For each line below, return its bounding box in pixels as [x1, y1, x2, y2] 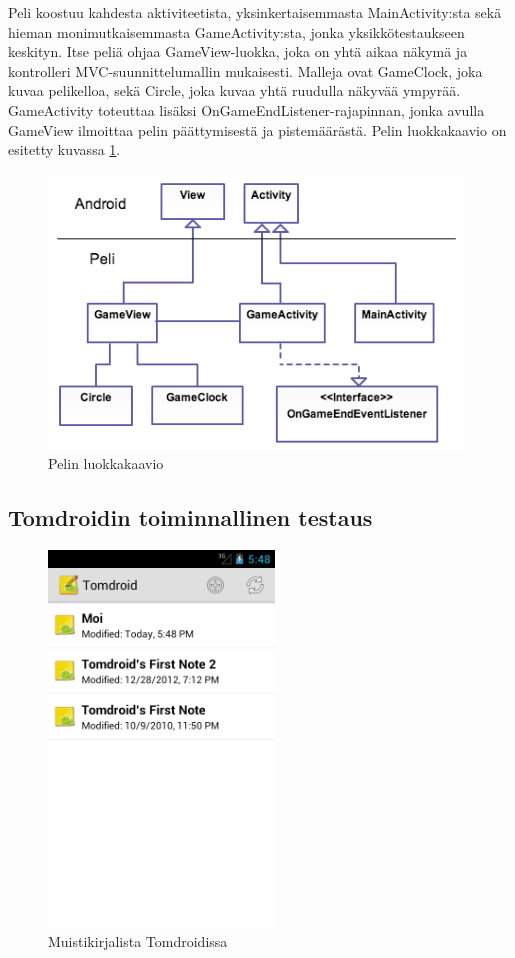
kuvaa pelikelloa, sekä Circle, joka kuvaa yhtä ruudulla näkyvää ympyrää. [8, 80, 461, 101]
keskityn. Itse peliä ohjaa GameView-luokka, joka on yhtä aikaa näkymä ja [8, 41, 468, 62]
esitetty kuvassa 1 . [8, 139, 121, 160]
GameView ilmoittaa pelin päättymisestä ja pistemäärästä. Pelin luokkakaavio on [8, 119, 507, 140]
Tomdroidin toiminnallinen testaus [8, 501, 373, 532]
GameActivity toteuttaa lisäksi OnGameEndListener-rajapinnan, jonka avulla [8, 99, 485, 120]
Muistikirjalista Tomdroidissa [48, 931, 228, 952]
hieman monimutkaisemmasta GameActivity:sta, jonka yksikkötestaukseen [8, 21, 465, 42]
